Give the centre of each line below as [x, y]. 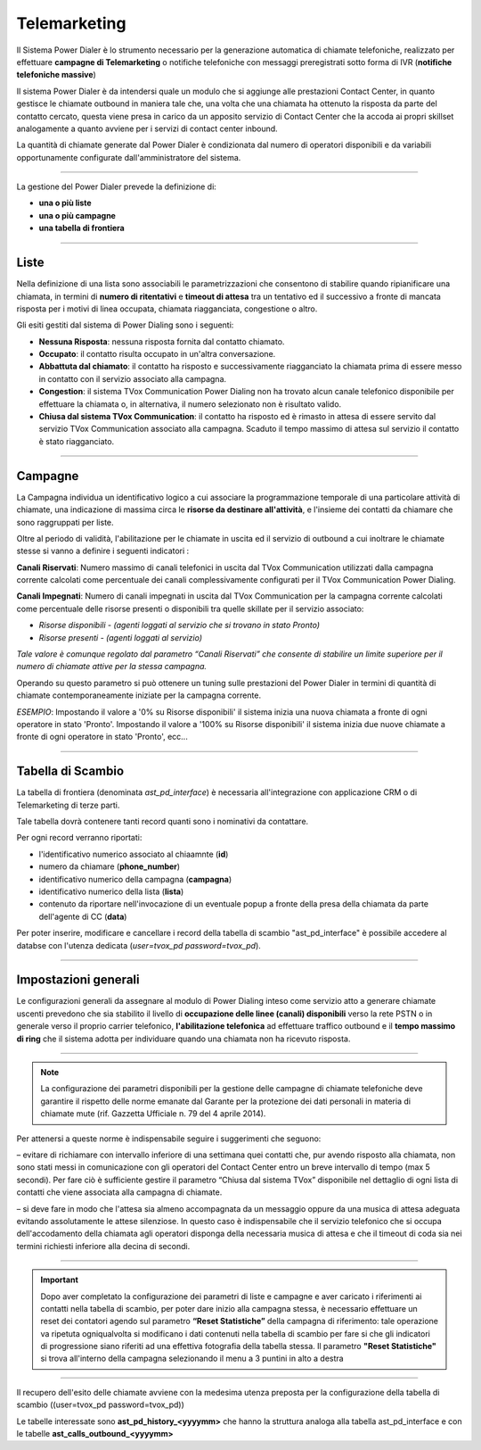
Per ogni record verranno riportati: [79, 838]
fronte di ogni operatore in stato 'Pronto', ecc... [102, 737]
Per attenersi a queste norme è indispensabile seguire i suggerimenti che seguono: [169, 1139]
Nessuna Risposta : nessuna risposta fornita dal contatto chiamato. [162, 341]
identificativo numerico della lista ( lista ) [111, 891]
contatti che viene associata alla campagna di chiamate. [119, 1192]
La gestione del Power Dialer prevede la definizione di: [117, 186]
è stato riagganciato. [77, 441]
